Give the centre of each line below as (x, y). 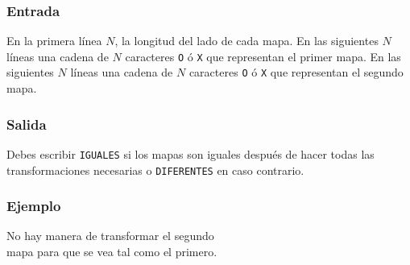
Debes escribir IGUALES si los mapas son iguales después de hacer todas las (191, 153)
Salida (27, 124)
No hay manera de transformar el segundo (110, 236)
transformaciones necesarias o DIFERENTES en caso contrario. (155, 170)
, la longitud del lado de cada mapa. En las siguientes (246, 41)
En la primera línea (54, 41)
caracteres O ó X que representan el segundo (296, 72)
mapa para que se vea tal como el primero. (112, 252)
